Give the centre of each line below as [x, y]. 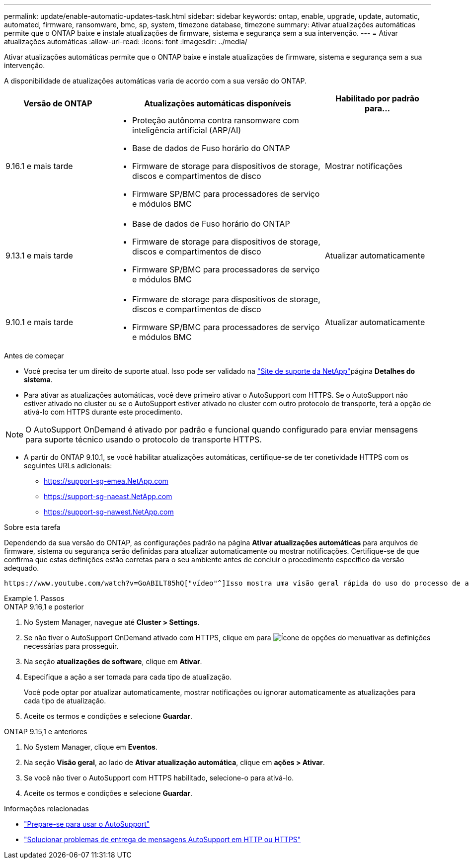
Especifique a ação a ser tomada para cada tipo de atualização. [128, 677]
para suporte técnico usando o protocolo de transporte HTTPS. [144, 439]
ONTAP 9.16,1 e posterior [44, 607]
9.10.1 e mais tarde [39, 322]
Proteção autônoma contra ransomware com [216, 120]
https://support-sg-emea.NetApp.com [106, 481]
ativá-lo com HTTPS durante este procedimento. [103, 412]
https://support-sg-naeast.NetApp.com [108, 496]
